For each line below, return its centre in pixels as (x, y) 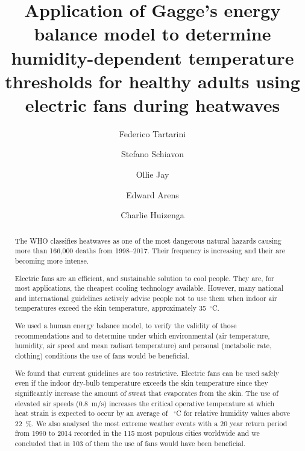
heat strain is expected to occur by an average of (91, 413)
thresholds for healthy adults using (152, 81)
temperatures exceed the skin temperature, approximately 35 (110, 308)
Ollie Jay (152, 174)
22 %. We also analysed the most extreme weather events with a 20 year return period (151, 423)
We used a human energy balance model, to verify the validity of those (126, 326)
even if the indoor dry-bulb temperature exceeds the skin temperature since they (141, 383)
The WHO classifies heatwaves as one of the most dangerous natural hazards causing (148, 240)
